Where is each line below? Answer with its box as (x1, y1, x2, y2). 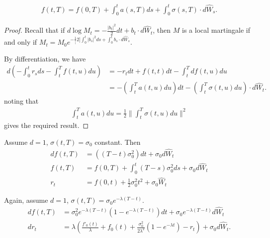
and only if (4, 37, 37, 47)
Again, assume (4, 195, 48, 205)
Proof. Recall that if (4, 25, 65, 35)
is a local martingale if (182, 25, 251, 35)
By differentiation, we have (4, 53, 86, 63)
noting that (4, 96, 39, 106)
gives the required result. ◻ (4, 120, 89, 130)
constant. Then (94, 137, 141, 147)
